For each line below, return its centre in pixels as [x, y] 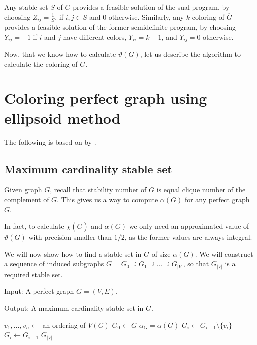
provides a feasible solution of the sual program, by [151, 7]
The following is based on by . [50, 141]
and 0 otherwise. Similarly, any [137, 16]
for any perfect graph [217, 199]
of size [161, 254]
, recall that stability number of [98, 190]
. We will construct [224, 254]
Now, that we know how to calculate [60, 54]
